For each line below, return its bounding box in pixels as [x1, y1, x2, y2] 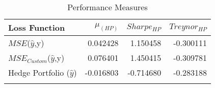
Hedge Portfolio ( [8, 67, 70, 78]
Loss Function [8, 21, 65, 33]
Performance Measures [67, 1, 148, 13]
